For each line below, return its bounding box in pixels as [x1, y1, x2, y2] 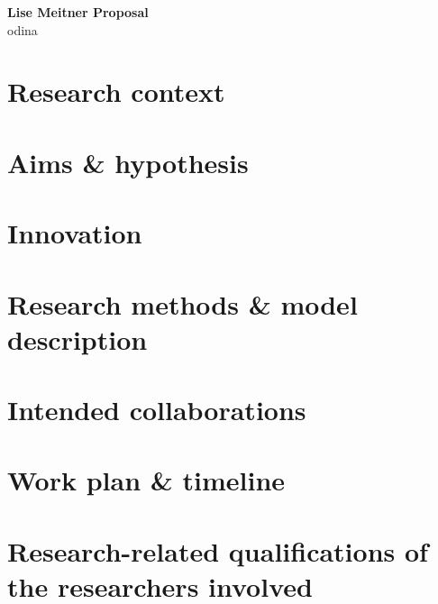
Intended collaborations [7, 391, 306, 428]
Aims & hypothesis [7, 143, 249, 180]
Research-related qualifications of [7, 532, 428, 569]
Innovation [7, 215, 142, 252]
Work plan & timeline [7, 462, 286, 499]
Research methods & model [7, 285, 358, 322]
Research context [7, 73, 225, 110]
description [7, 320, 148, 357]
